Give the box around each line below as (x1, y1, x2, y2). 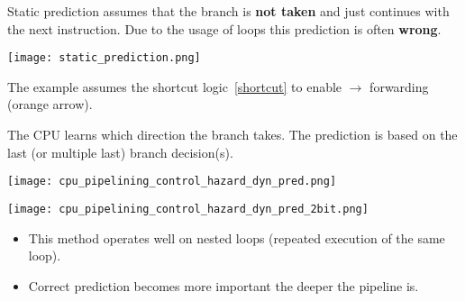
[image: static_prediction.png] (7, 51, 201, 65)
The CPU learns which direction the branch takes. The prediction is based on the (7, 125, 458, 144)
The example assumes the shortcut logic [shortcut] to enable (7, 77, 342, 96)
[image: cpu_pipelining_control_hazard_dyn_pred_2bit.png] (7, 202, 369, 215)
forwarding (369, 77, 429, 96)
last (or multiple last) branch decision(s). (7, 142, 233, 161)
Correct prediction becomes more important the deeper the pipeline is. (28, 276, 419, 295)
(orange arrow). (7, 95, 93, 114)
